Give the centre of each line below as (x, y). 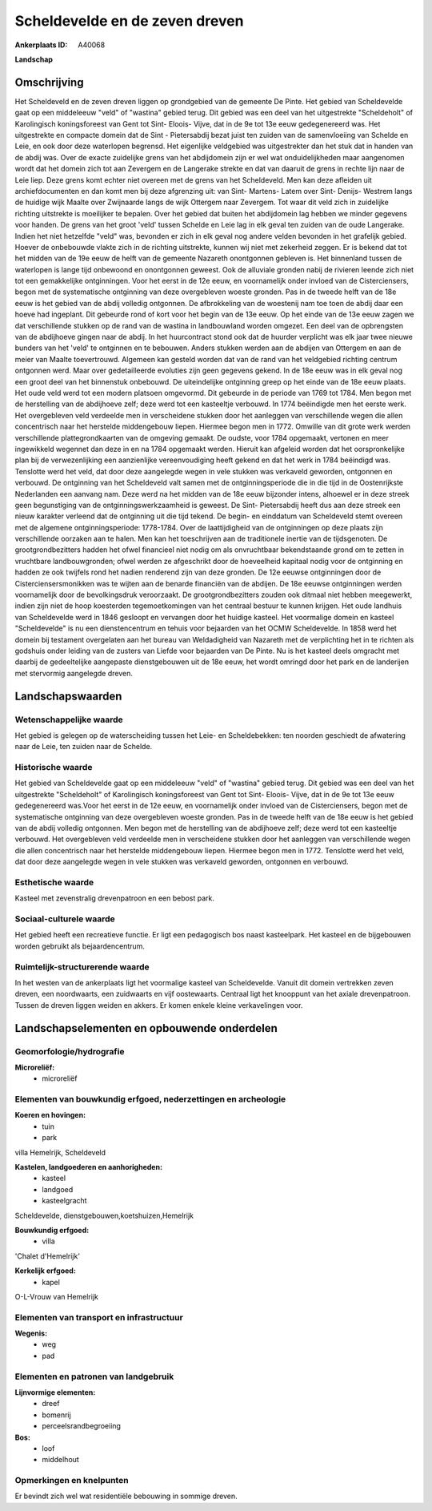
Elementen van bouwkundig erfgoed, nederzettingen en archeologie (150, 1099)
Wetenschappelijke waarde (69, 719)
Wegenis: (31, 1333)
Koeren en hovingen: (50, 1115)
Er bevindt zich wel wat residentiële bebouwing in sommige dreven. (126, 1496)
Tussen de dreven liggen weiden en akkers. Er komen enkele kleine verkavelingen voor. (159, 1005)
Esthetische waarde (54, 882)
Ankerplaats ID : (41, 45)
